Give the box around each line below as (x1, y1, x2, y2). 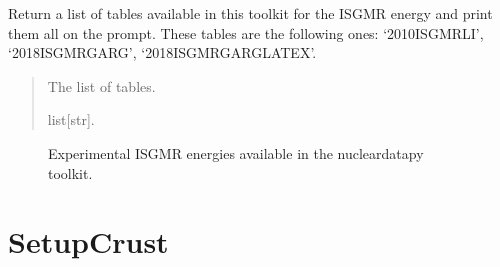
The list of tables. (47, 75, 156, 96)
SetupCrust (8, 221, 169, 262)
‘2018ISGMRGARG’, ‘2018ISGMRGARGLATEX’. (8, 42, 317, 63)
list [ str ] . (47, 109, 95, 130)
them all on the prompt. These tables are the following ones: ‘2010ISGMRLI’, (8, 22, 484, 43)
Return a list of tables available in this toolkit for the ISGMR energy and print (8, 3, 493, 23)
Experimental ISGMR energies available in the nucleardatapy (48, 142, 424, 163)
